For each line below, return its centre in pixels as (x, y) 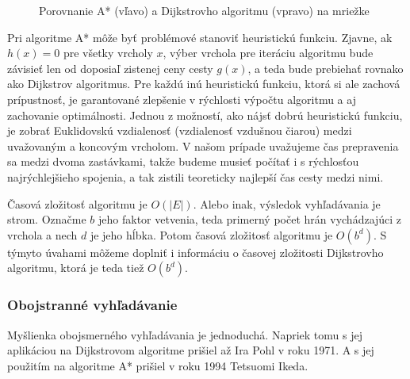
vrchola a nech (42, 234)
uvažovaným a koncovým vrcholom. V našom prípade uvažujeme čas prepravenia (203, 145)
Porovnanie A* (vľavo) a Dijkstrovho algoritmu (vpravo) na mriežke (204, 10)
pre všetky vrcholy (108, 53)
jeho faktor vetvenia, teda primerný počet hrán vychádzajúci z (250, 219)
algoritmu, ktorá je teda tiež (76, 268)
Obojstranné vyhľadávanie (92, 305)
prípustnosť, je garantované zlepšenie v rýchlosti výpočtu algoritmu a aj (182, 99)
